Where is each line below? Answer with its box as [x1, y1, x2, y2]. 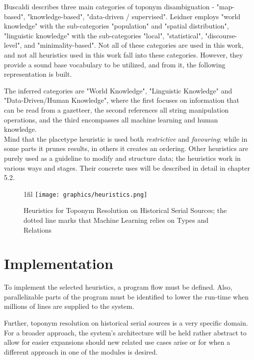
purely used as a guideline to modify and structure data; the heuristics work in [4, 152, 241, 163]
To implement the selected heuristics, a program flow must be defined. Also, [4, 282, 232, 292]
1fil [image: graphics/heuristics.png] [24, 188, 148, 199]
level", [4, 40, 22, 50]
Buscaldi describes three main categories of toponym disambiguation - [4, 1, 214, 11]
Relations [24, 224, 52, 235]
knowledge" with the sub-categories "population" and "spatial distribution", [4, 21, 229, 31]
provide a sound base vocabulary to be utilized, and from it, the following [4, 59, 226, 69]
